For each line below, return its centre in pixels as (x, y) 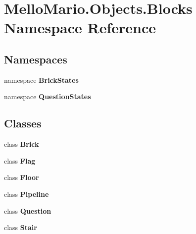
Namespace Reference (80, 28)
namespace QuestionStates (48, 96)
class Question (28, 210)
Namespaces (36, 59)
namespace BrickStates (41, 80)
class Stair (21, 227)
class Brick (22, 144)
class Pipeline (26, 194)
